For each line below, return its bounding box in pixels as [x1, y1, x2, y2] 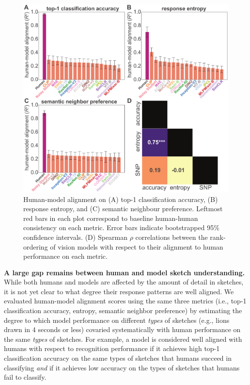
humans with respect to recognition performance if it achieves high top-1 [4, 343, 220, 353]
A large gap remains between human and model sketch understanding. [4, 267, 245, 277]
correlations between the [135, 232, 208, 242]
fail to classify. [4, 372, 47, 382]
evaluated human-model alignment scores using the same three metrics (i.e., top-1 [4, 296, 247, 306]
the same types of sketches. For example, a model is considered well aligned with [4, 334, 242, 344]
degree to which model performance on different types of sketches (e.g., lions [4, 315, 230, 325]
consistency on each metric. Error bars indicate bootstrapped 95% [23, 222, 219, 233]
